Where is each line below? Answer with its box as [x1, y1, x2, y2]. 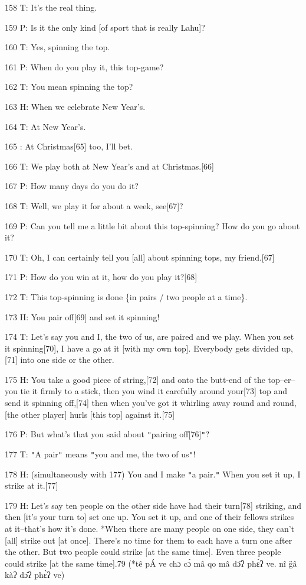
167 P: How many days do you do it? [5, 180, 139, 192]
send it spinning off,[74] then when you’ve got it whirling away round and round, [5, 396, 297, 409]
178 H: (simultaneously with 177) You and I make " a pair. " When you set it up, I [5, 467, 301, 480]
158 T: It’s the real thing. [5, 1, 97, 13]
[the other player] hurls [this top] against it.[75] [5, 408, 175, 420]
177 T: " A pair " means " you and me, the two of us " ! [5, 447, 196, 460]
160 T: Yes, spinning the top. [5, 41, 110, 53]
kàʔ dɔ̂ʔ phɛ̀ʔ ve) [5, 568, 65, 581]
